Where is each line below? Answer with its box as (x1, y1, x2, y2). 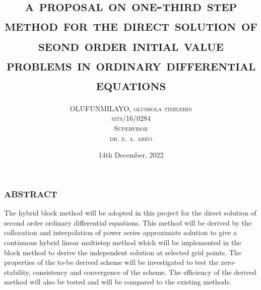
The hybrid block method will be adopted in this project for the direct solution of (4, 207, 256, 218)
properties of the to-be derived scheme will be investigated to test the (4, 257, 219, 267)
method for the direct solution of (5, 15, 257, 35)
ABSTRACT (4, 187, 57, 200)
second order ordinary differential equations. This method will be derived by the (4, 217, 252, 228)
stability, (4, 266, 31, 277)
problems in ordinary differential (6, 54, 256, 75)
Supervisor (114, 123, 148, 133)
